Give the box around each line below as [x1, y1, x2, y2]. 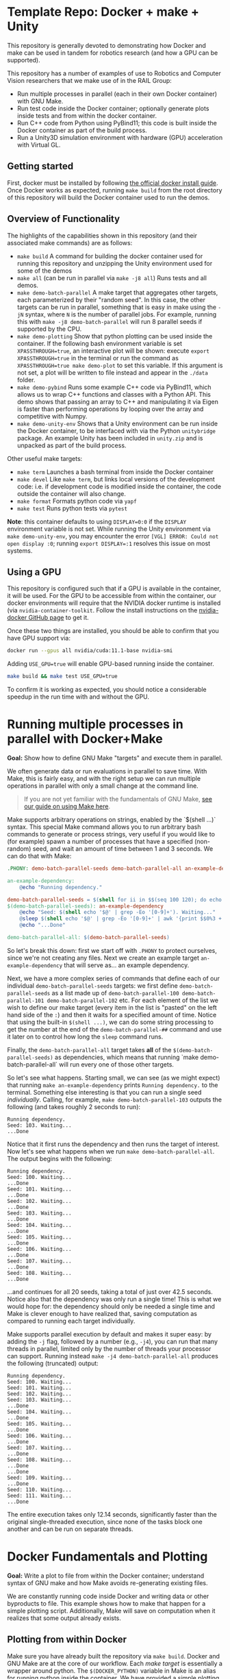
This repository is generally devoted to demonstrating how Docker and [7, 41, 207, 49]
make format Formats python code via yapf [16, 497, 137, 505]
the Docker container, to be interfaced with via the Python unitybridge [16, 426, 216, 435]
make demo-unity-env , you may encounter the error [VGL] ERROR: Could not [7, 532, 219, 540]
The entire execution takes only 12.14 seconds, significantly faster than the [7, 1510, 218, 1518]
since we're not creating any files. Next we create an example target [7, 954, 200, 962]
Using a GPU [7, 566, 62, 577]
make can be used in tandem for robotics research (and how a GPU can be [7, 49, 218, 57]
